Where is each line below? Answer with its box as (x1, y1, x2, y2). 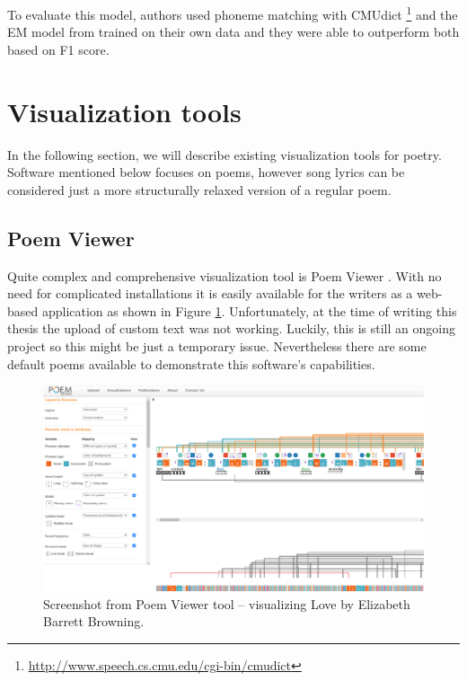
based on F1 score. (7, 40, 110, 58)
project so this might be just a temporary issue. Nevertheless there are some (7, 336, 427, 355)
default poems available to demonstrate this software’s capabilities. (7, 354, 375, 373)
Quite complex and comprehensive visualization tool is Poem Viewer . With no (7, 266, 442, 285)
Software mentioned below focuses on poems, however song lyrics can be (7, 163, 405, 181)
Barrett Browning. (43, 612, 145, 631)
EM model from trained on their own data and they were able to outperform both (7, 22, 460, 41)
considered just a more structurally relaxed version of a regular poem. (7, 180, 392, 199)
